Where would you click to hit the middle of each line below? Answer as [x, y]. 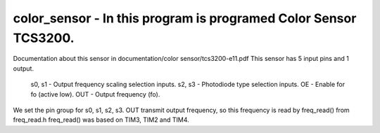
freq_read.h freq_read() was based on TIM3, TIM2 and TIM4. [101, 120]
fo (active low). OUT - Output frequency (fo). [95, 94]
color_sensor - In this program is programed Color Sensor [185, 18]
